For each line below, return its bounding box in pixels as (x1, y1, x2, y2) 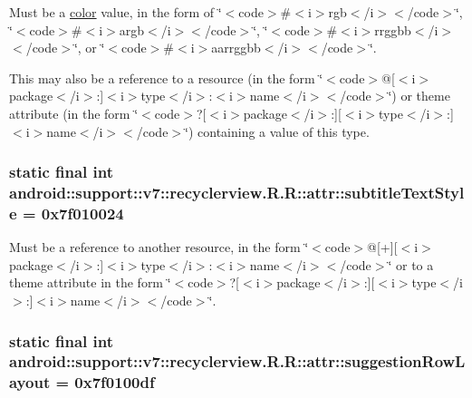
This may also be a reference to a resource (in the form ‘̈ (9, 68, 323, 87)
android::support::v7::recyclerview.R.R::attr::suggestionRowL (9, 350, 466, 373)
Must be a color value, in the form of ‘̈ (9, 3, 222, 21)
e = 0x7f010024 (9, 201, 124, 224)
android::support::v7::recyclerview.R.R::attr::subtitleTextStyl (9, 181, 465, 203)
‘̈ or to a (388, 255, 434, 274)
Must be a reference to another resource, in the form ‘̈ (9, 238, 309, 257)
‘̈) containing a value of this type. (185, 121, 370, 141)
